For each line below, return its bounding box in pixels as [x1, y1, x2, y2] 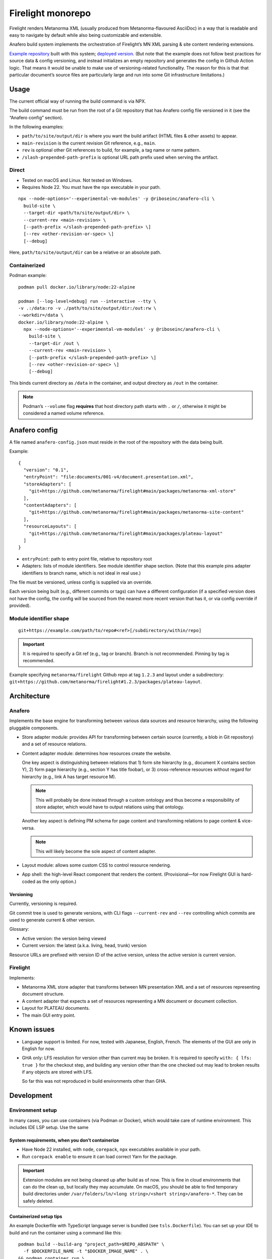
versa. [22, 825, 35, 831]
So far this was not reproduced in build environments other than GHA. [22, 1078, 167, 1084]
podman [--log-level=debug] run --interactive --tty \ [18, 298, 157, 304]
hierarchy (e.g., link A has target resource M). [22, 774, 116, 780]
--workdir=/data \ [18, 312, 64, 318]
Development [9, 1091, 53, 1100]
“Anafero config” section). [9, 114, 63, 120]
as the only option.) [36, 878, 77, 884]
